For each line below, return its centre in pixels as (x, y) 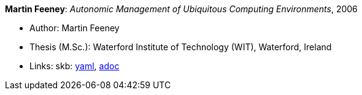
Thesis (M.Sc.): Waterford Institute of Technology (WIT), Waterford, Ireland (181, 47)
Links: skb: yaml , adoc (75, 66)
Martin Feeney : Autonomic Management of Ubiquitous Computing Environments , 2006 (181, 9)
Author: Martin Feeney (75, 28)
